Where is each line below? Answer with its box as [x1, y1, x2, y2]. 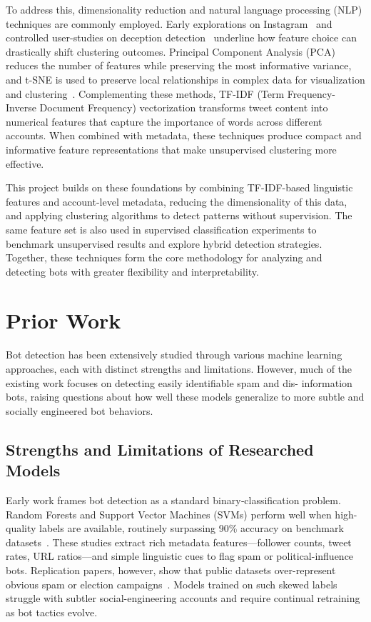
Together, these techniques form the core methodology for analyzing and [6, 250, 322, 265]
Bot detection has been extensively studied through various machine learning [6, 347, 342, 362]
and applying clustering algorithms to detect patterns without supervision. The [6, 208, 352, 223]
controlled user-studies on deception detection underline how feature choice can [6, 30, 357, 45]
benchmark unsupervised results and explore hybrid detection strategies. [6, 236, 322, 251]
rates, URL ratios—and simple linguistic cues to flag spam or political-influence [6, 548, 354, 563]
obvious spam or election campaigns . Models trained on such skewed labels [6, 576, 337, 591]
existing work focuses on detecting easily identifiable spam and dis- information [6, 375, 352, 390]
